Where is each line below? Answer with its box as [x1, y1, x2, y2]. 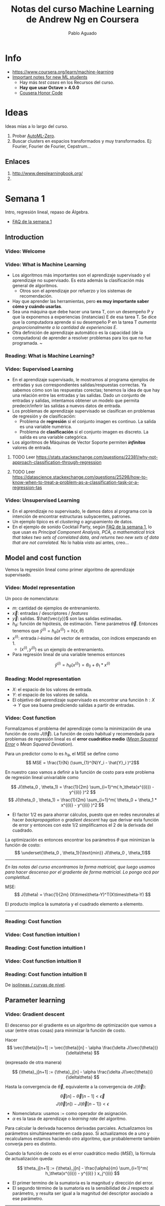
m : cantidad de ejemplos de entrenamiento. [12, 605, 101, 611]
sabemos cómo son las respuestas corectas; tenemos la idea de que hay [12, 387, 160, 393]
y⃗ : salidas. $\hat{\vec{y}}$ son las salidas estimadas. [12, 615, 123, 621]
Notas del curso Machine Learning [10, 3, 155, 15]
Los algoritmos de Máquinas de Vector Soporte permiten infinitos [12, 439, 146, 446]
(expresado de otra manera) [5, 1059, 62, 1065]
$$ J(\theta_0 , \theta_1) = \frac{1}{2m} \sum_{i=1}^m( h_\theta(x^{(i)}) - [10, 784, 155, 790]
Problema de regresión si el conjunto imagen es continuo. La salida [19, 419, 156, 424]
